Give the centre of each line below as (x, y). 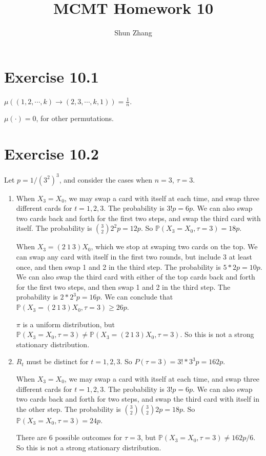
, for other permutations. (75, 118)
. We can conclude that (137, 297)
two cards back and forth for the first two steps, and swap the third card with (138, 218)
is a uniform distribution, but (69, 324)
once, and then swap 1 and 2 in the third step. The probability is (118, 266)
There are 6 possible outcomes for (69, 437)
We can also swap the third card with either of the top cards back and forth (136, 277)
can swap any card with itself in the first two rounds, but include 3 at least (134, 257)
